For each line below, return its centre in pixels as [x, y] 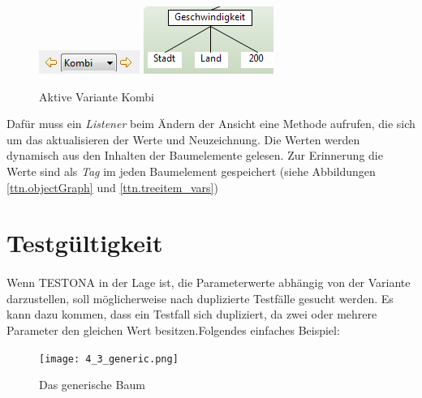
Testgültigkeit [85, 243]
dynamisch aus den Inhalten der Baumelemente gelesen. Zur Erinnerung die [195, 155]
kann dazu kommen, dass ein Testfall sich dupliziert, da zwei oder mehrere [192, 314]
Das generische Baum [92, 385]
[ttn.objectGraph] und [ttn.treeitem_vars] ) [112, 187]
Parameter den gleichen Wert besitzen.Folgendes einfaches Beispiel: [173, 330]
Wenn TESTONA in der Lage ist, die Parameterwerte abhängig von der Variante [209, 282]
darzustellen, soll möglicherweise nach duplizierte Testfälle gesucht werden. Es [200, 298]
